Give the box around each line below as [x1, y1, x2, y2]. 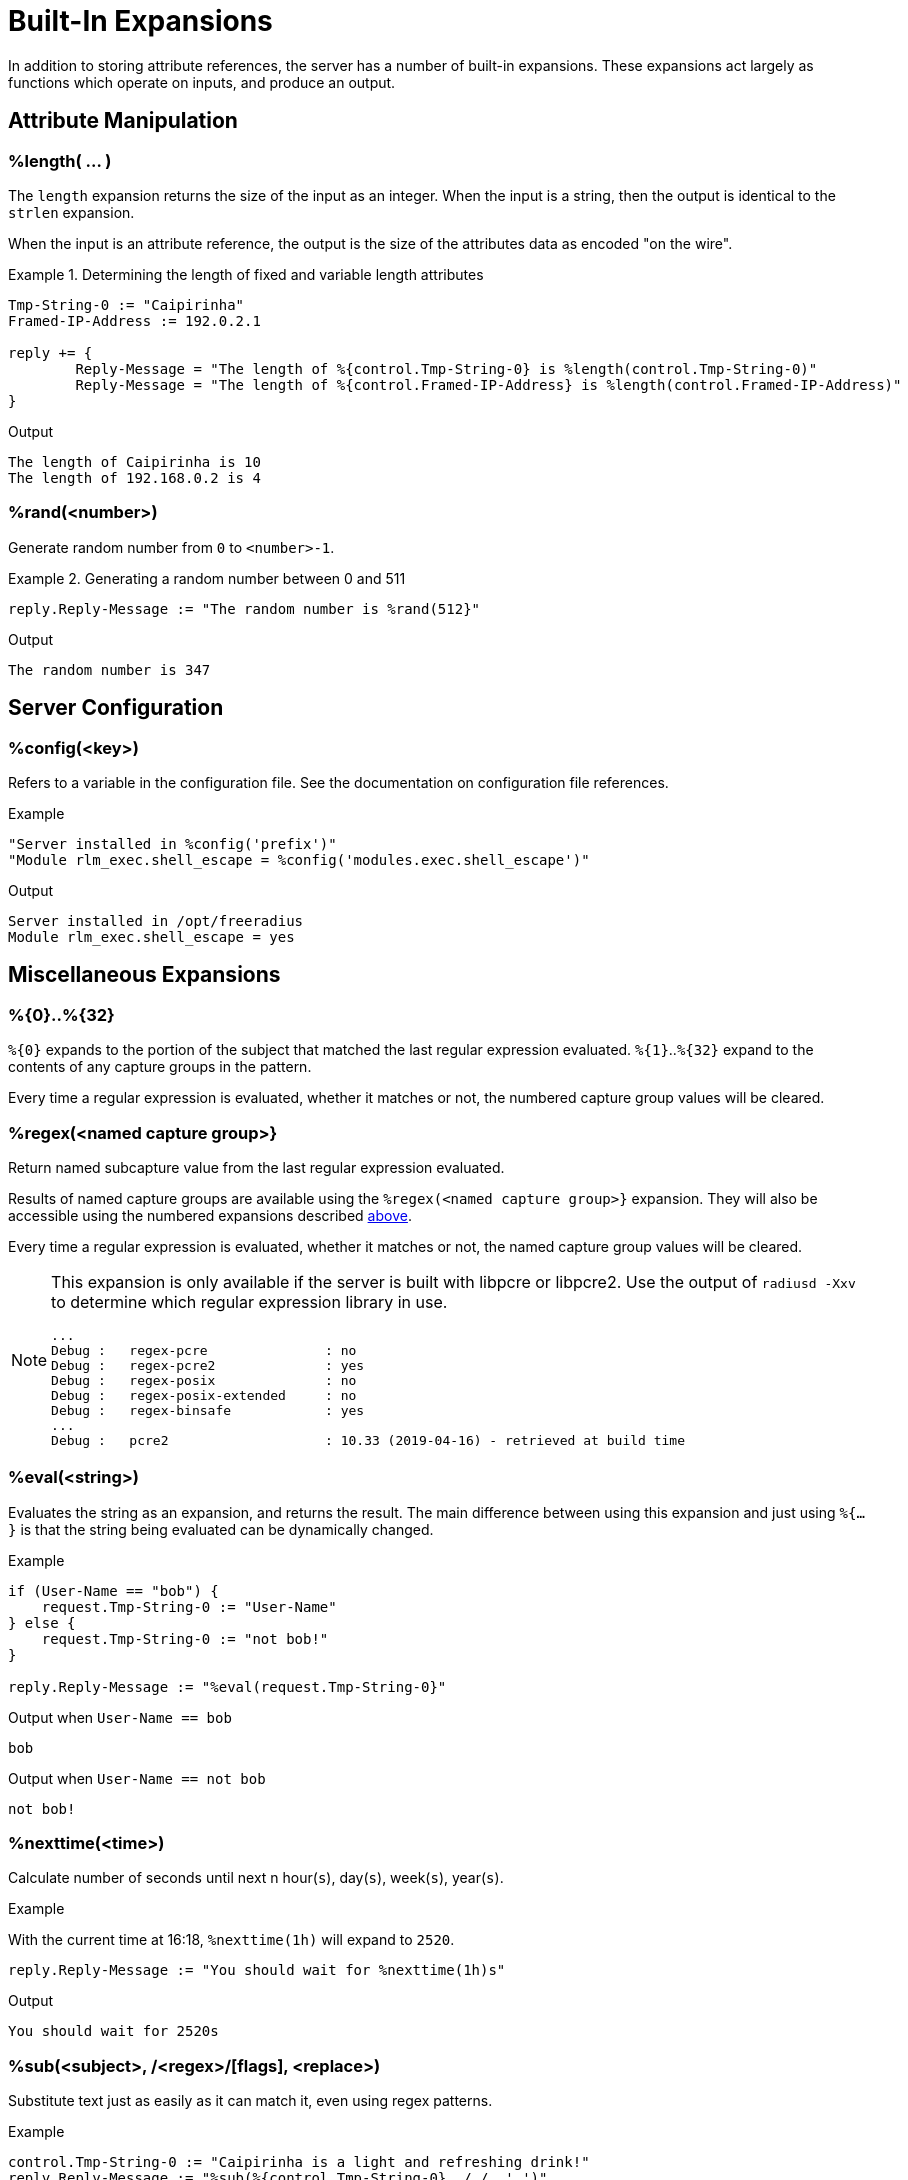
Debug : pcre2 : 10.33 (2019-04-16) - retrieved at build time [51, 1432, 686, 1448]
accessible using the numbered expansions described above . [8, 1206, 412, 1224]
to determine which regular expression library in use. [51, 1291, 448, 1312]
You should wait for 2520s [8, 2023, 219, 2040]
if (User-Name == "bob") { [8, 1582, 219, 1599]
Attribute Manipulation [8, 108, 238, 134]
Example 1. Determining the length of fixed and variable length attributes [8, 265, 484, 283]
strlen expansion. [8, 203, 135, 221]
